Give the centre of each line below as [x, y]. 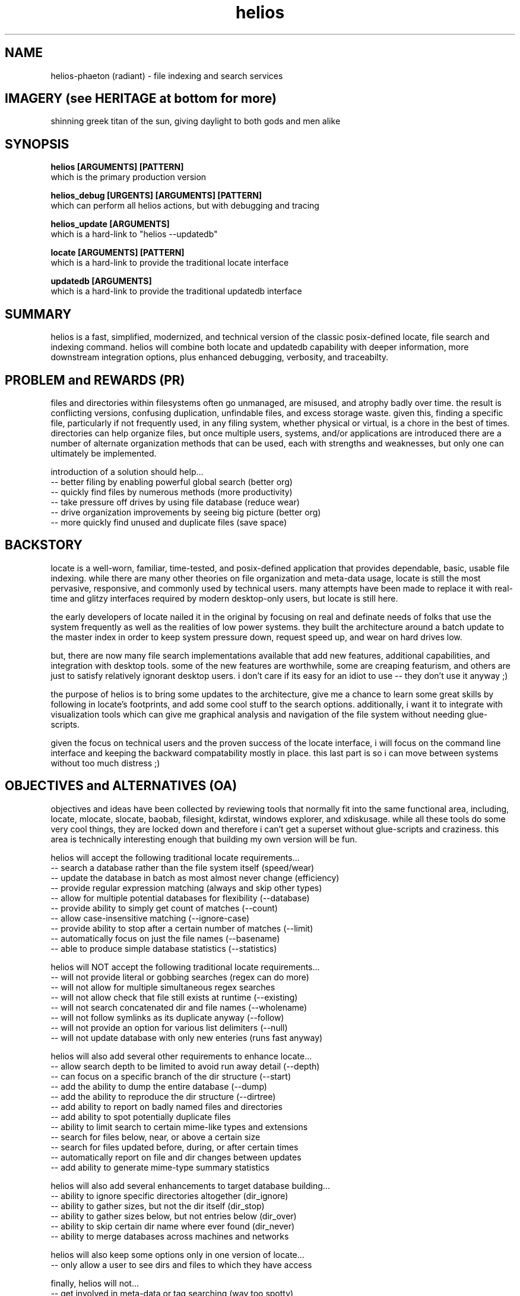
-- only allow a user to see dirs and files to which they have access [181, 1264]
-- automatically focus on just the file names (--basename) [165, 938]
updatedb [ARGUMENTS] [101, 281]
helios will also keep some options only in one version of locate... [177, 1254]
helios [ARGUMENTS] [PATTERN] [117, 167]
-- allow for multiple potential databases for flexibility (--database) [180, 898]
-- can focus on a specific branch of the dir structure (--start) [171, 1076]
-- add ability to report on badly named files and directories [167, 1106]
